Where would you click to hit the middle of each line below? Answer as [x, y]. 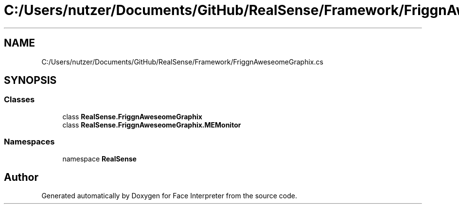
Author [21, 177]
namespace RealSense [99, 159]
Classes [19, 100]
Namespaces [29, 142]
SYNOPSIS [30, 80]
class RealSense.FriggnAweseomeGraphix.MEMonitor [152, 125]
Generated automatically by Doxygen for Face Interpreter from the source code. [169, 196]
